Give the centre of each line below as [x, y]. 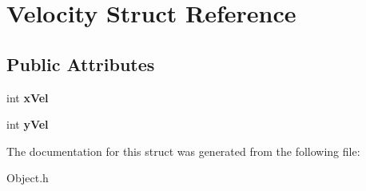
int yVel [28, 124]
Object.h [28, 178]
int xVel [28, 97]
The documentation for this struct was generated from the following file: [183, 151]
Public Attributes [81, 64]
